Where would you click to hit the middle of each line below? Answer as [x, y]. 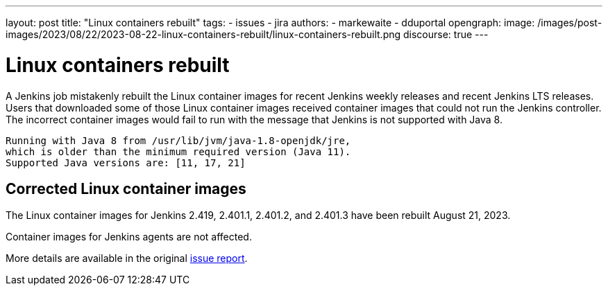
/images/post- [570, 23]
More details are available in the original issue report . [127, 258]
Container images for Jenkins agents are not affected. [129, 237]
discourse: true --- [446, 34]
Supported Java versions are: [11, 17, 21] [126, 162]
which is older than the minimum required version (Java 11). [178, 151]
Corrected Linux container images [126, 188]
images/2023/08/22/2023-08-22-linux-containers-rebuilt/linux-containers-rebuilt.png [203, 34]
